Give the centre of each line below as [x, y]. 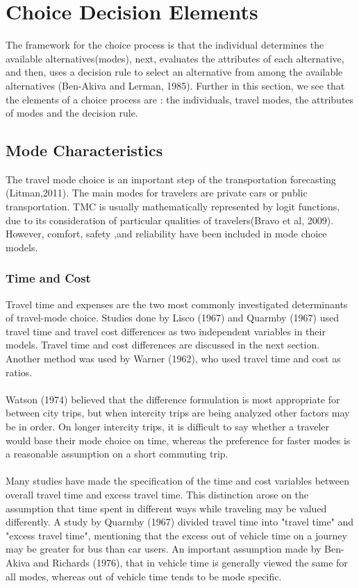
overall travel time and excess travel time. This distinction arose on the [157, 494]
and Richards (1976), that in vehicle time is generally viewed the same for [191, 562]
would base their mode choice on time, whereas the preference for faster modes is [178, 440]
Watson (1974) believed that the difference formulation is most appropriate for [173, 399]
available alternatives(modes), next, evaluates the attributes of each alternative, [175, 58]
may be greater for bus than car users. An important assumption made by [164, 549]
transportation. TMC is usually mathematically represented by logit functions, [173, 207]
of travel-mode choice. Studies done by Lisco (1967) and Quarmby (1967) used [172, 318]
